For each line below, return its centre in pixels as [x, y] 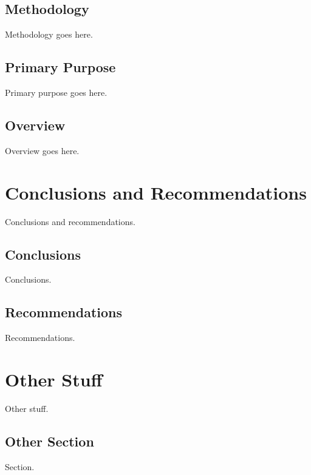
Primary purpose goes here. [56, 92]
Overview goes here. [42, 150]
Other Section [50, 441]
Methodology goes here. [49, 34]
